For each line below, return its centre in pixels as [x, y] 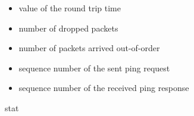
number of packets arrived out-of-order [89, 48]
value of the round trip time [70, 8]
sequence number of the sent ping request [94, 68]
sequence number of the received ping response [104, 88]
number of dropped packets [68, 28]
